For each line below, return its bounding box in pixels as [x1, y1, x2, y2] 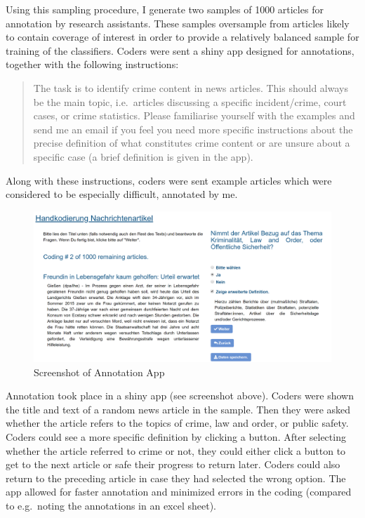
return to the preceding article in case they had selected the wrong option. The [6, 470, 346, 485]
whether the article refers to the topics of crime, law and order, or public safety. [6, 416, 349, 430]
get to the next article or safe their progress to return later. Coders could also [6, 457, 340, 472]
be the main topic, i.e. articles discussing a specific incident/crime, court [33, 94, 347, 109]
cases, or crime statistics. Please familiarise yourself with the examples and [33, 108, 355, 123]
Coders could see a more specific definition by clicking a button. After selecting [6, 430, 346, 444]
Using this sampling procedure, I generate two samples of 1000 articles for [6, 2, 324, 16]
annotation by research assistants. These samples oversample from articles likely [6, 15, 350, 30]
